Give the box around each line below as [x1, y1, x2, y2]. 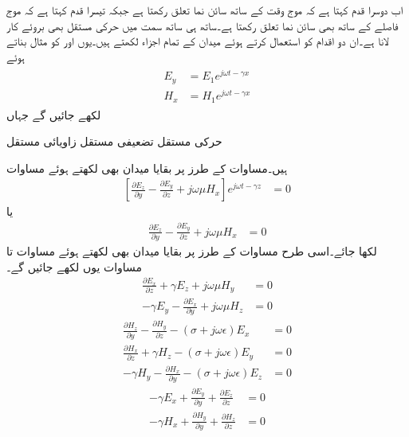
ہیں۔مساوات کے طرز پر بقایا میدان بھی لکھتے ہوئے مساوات [6, 159, 288, 176]
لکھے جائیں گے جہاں [6, 106, 101, 123]
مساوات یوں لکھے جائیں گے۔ [6, 258, 143, 275]
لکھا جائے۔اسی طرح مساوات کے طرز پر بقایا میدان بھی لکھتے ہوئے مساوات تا [6, 243, 377, 259]
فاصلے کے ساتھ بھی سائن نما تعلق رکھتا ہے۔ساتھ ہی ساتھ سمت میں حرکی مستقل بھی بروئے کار [6, 17, 399, 33]
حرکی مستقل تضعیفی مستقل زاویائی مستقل [6, 133, 222, 150]
